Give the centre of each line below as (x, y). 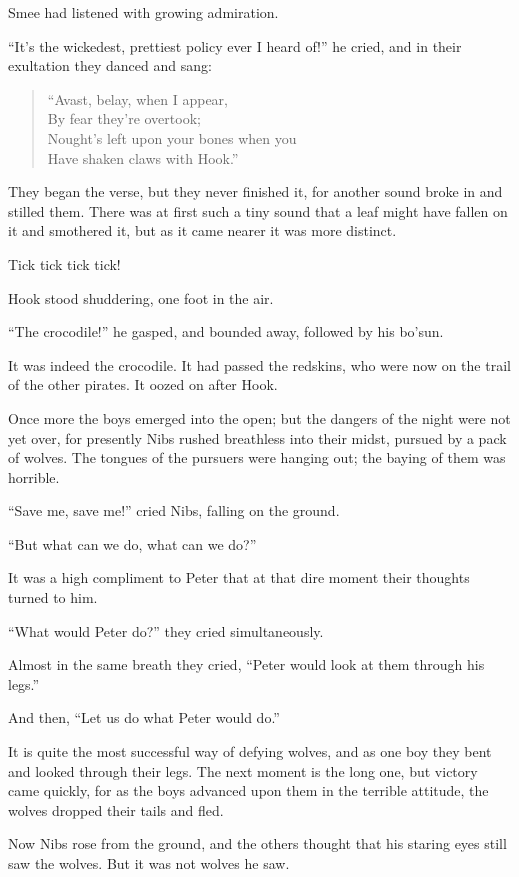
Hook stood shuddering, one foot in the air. (141, 297)
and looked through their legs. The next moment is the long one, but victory (243, 770)
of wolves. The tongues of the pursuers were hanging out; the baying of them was (257, 457)
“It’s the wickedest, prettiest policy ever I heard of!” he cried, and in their (235, 45)
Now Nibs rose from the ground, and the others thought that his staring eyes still (257, 843)
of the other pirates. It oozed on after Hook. (143, 384)
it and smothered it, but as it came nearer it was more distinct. (202, 230)
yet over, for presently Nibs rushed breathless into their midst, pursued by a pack (257, 437)
